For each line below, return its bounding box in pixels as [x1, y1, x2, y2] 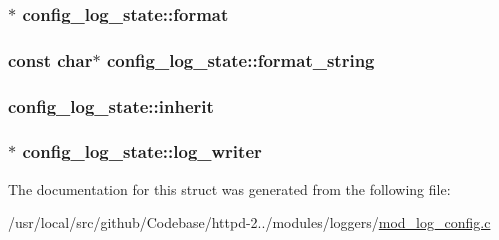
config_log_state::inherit [8, 93, 214, 118]
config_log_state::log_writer [22, 139, 262, 164]
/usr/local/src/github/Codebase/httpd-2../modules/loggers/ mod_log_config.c [8, 212, 491, 233]
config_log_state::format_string [106, 47, 375, 72]
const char [8, 47, 93, 72]
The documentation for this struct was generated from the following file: [8, 178, 451, 199]
